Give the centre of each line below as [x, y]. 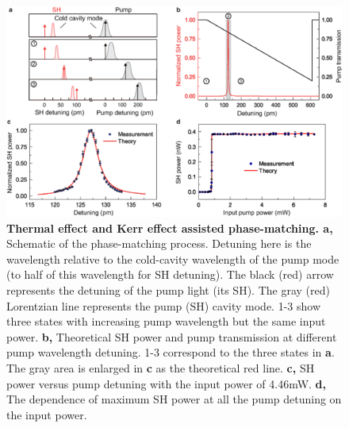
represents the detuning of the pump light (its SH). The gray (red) [168, 289]
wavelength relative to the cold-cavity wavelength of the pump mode [173, 258]
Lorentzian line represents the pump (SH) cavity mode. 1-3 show [164, 305]
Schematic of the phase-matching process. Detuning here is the [159, 243]
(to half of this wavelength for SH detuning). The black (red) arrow [170, 274]
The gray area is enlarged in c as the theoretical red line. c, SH [161, 367]
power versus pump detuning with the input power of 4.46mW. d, [166, 383]
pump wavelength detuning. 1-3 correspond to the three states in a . [171, 352]
